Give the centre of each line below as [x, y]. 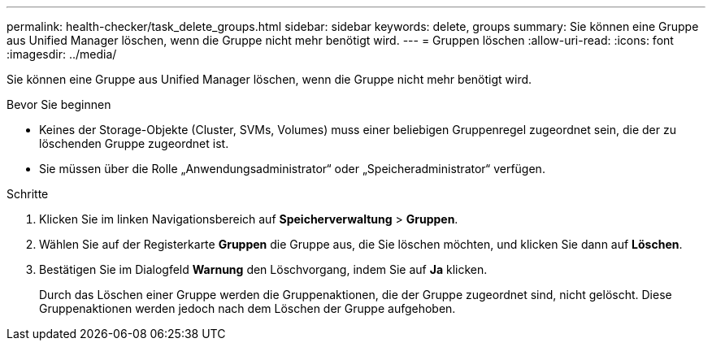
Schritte [28, 194]
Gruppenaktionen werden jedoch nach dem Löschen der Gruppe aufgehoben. [247, 308]
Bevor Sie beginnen [59, 104]
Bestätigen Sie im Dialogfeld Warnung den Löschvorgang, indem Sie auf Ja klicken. [263, 269]
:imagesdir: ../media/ [62, 54]
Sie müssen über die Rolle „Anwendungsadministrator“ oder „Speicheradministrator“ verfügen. [292, 169]
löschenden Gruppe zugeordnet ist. [134, 143]
